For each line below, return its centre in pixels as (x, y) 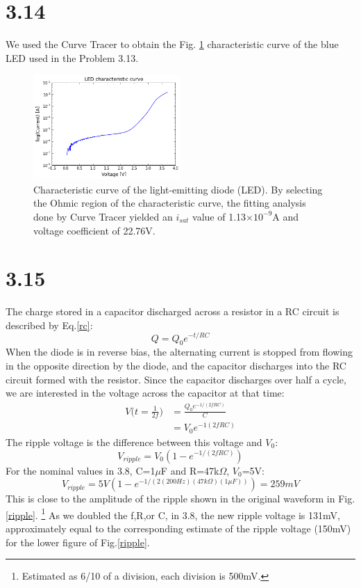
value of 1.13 (219, 216)
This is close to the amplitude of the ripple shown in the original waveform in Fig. (180, 499)
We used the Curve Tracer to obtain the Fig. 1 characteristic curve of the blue (172, 44)
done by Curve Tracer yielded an (103, 216)
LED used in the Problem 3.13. (72, 57)
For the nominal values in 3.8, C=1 (81, 470)
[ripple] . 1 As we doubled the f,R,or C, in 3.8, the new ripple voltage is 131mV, (173, 514)
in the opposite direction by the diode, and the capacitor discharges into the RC (176, 365)
